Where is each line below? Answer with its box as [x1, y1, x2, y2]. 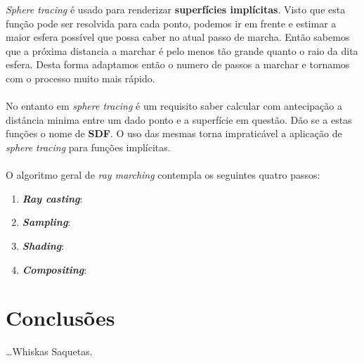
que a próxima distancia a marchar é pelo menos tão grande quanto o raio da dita [6, 43, 358, 58]
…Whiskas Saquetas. [6, 344, 93, 359]
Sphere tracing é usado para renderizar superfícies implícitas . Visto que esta [6, 2, 346, 16]
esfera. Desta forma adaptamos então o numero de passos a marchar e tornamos [6, 57, 350, 72]
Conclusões [6, 303, 115, 332]
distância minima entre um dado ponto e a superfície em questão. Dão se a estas [6, 112, 352, 127]
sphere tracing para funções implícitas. [6, 139, 171, 154]
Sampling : [22, 215, 71, 229]
